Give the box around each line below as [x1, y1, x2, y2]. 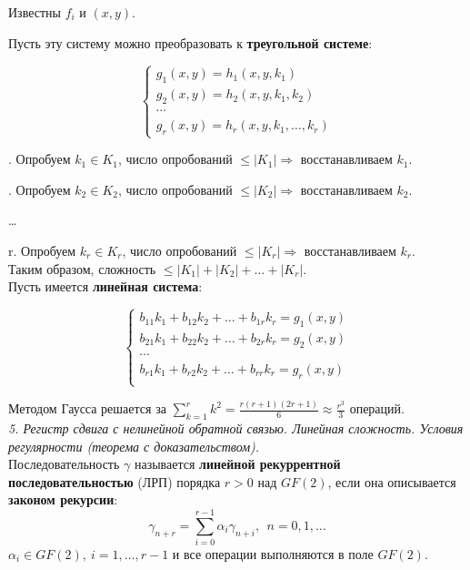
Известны [8, 3, 61, 21]
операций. [349, 399, 405, 418]
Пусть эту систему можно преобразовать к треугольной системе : [8, 33, 373, 52]
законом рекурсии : [8, 490, 118, 509]
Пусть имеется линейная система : [8, 277, 203, 296]
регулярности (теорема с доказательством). [8, 436, 260, 455]
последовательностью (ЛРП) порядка [8, 472, 221, 491]
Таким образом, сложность [8, 259, 156, 278]
